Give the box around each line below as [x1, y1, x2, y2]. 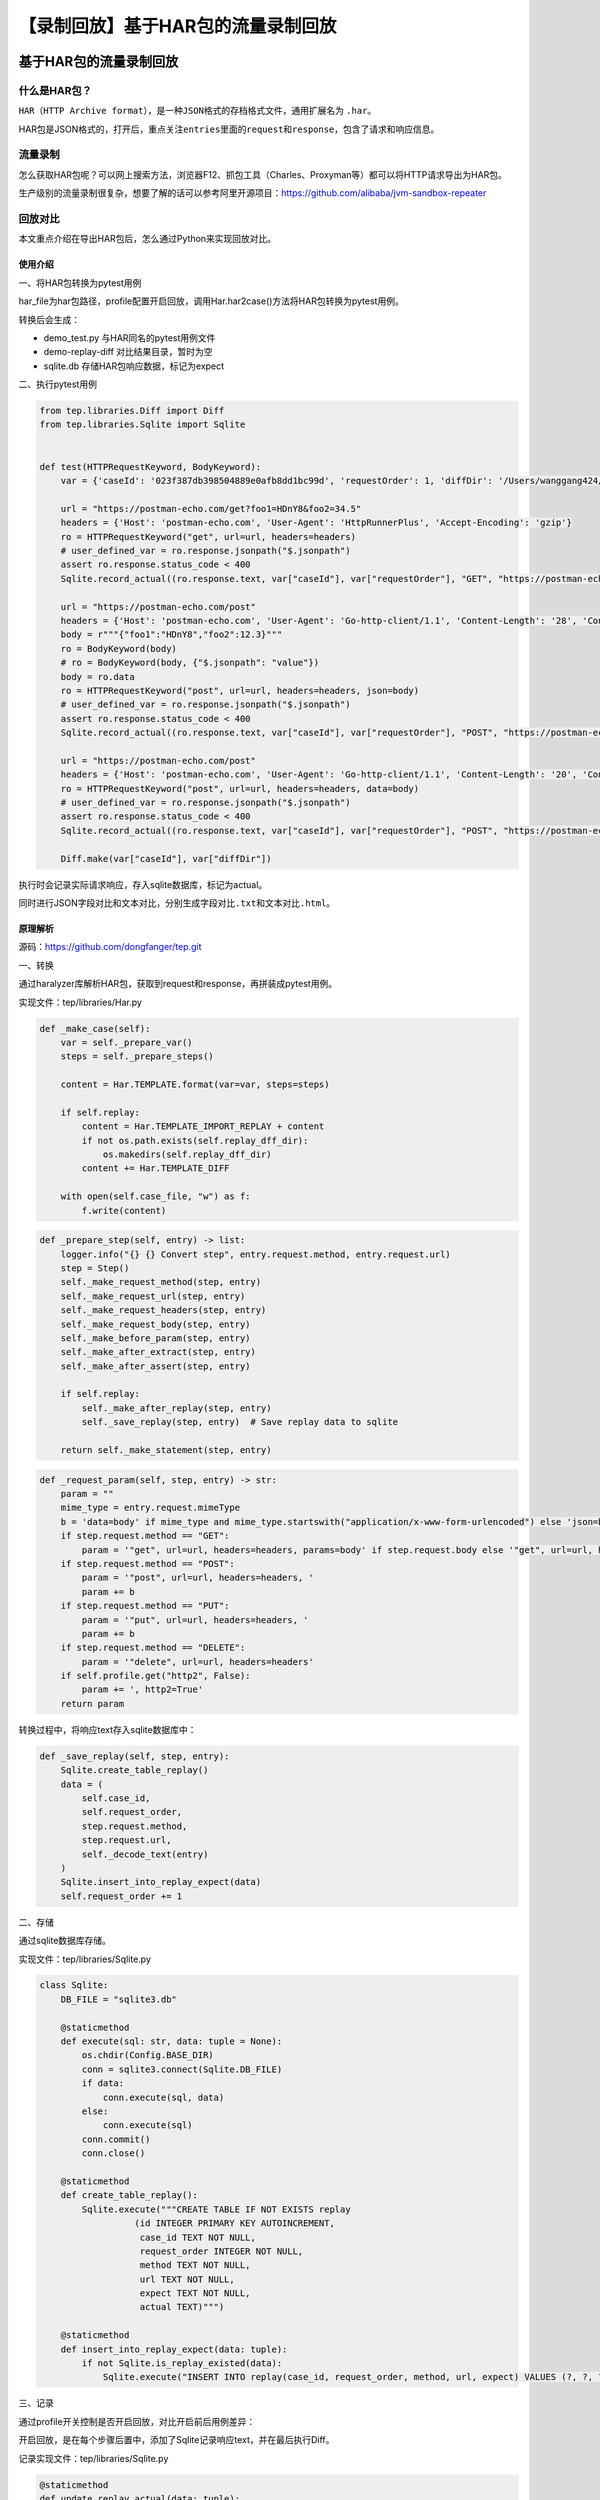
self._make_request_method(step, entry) [60, 1276, 262, 1288]
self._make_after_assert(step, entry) [60, 1360, 251, 1372]
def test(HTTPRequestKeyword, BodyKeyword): [39, 461, 262, 472]
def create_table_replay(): [60, 2190, 199, 2201]
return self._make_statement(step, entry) [60, 1445, 272, 1456]
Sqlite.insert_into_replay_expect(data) [60, 1876, 262, 1888]
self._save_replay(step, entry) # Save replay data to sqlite [81, 1416, 399, 1428]
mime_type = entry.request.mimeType [60, 1502, 240, 1514]
